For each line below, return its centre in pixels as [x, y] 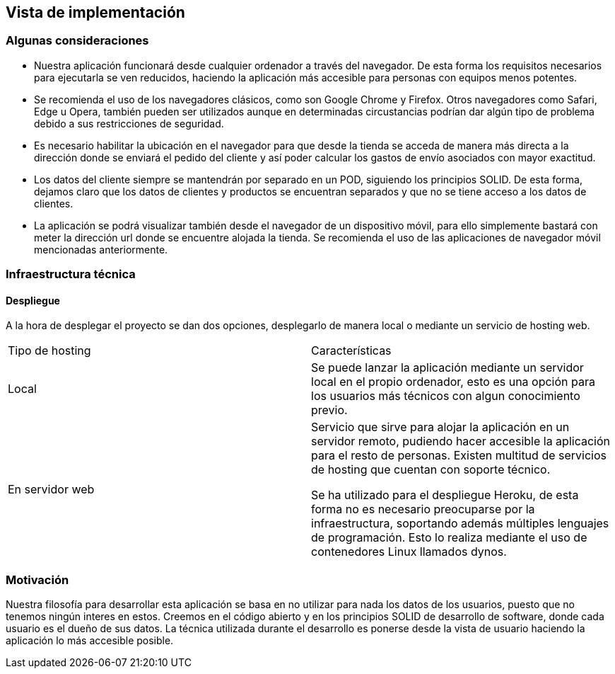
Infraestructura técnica [71, 274]
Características [351, 351]
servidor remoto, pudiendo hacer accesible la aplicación [461, 441]
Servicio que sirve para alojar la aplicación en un [440, 427]
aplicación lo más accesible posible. [90, 641]
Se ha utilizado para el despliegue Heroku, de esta [445, 495]
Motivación [37, 579]
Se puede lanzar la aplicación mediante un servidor [447, 368]
